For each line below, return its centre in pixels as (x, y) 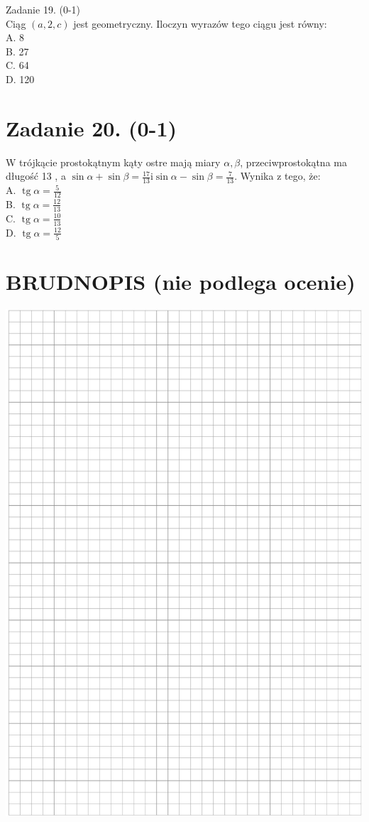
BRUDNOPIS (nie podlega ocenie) (181, 282)
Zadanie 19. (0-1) (43, 9)
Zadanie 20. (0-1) (91, 128)
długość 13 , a (36, 176)
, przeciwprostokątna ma (293, 162)
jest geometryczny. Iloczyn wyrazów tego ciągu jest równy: (200, 23)
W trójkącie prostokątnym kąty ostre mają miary (113, 162)
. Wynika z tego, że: (277, 176)
